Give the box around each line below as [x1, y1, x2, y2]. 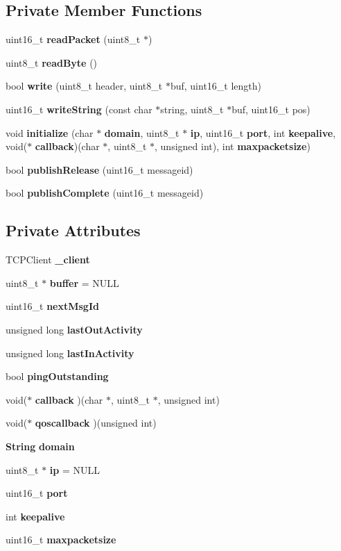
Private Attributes [6, 220, 141, 241]
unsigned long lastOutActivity [6, 322, 143, 336]
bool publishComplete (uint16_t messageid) [6, 186, 204, 200]
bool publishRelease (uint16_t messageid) [6, 162, 193, 176]
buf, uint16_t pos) [231, 101, 311, 116]
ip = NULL [49, 462, 100, 477]
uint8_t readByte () [6, 55, 98, 69]
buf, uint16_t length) [170, 79, 262, 93]
